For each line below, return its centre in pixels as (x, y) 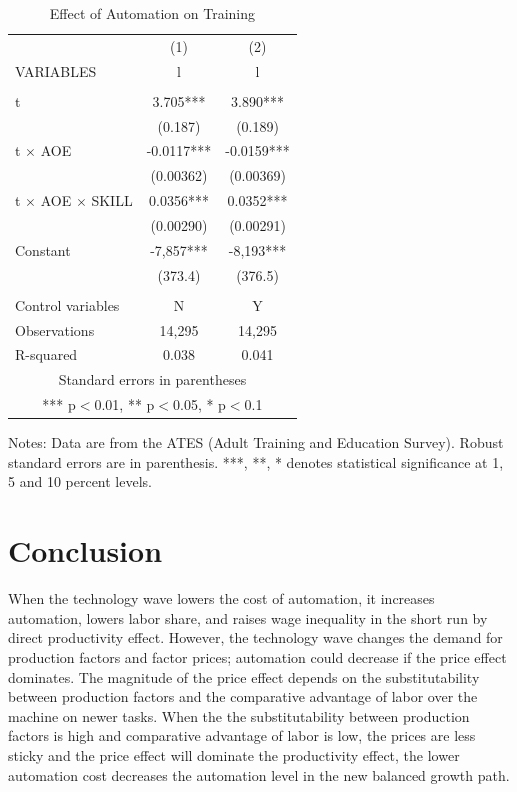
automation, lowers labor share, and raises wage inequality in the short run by (248, 617)
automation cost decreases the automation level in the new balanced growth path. (259, 774)
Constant (43, 249)
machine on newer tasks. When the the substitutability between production (239, 715)
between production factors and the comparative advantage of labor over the (243, 696)
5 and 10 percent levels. (80, 481)
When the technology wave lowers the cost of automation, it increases (221, 598)
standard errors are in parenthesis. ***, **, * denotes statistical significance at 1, (256, 461)
